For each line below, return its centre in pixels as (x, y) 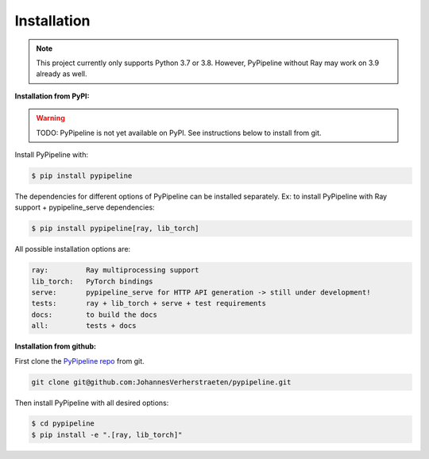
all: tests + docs (84, 326)
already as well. (62, 74)
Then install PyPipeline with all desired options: (92, 403)
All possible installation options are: (73, 249)
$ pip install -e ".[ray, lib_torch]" (107, 434)
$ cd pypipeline (63, 424)
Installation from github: (56, 346)
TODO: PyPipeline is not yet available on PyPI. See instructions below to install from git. (179, 133)
